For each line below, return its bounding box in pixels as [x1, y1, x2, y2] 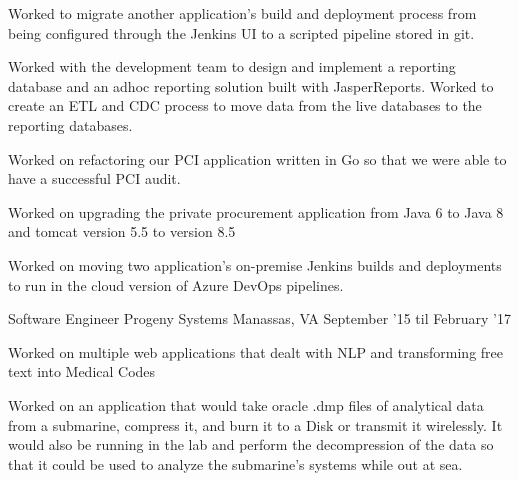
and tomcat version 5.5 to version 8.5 [8, 221, 236, 242]
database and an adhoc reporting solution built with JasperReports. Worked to [8, 75, 494, 96]
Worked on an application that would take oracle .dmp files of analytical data [8, 394, 484, 415]
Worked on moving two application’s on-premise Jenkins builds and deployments [8, 254, 502, 275]
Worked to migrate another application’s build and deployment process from [8, 3, 477, 23]
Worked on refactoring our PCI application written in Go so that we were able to [8, 148, 507, 169]
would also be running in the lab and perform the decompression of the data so [8, 434, 494, 455]
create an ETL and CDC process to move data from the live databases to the [8, 95, 482, 116]
